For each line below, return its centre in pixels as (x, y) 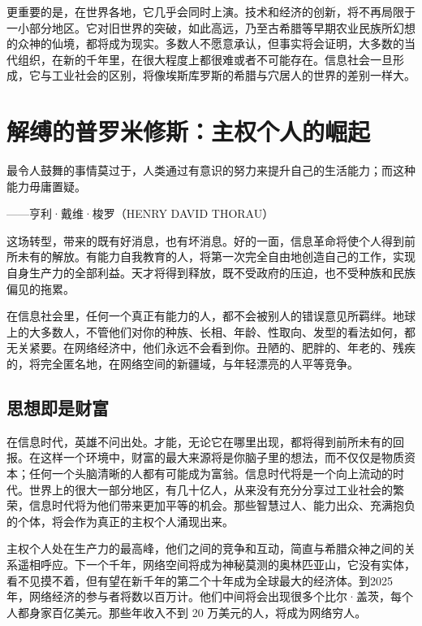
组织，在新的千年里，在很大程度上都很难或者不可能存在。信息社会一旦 (205, 59)
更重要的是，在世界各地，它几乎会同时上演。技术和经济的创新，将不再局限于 (211, 11)
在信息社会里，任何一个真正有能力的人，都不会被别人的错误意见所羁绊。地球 (211, 316)
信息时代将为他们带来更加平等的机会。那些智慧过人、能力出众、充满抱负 (222, 505)
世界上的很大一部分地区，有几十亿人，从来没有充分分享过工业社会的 (211, 489)
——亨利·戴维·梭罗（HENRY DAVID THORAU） (140, 213)
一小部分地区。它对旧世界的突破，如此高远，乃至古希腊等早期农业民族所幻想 (211, 27)
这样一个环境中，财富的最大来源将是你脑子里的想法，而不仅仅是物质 (222, 457)
